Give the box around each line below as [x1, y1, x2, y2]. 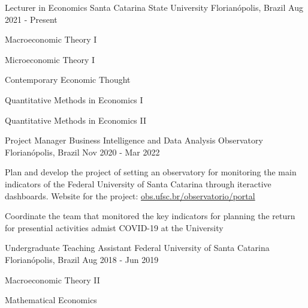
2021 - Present [5, 13, 58, 25]
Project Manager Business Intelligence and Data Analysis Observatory [5, 134, 263, 146]
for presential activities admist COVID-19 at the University [5, 221, 224, 234]
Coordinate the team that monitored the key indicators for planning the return [5, 210, 295, 222]
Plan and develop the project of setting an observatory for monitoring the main [5, 166, 297, 178]
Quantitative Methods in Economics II [5, 113, 147, 126]
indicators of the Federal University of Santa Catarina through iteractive [5, 177, 271, 190]
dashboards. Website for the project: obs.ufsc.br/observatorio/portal [5, 189, 255, 202]
